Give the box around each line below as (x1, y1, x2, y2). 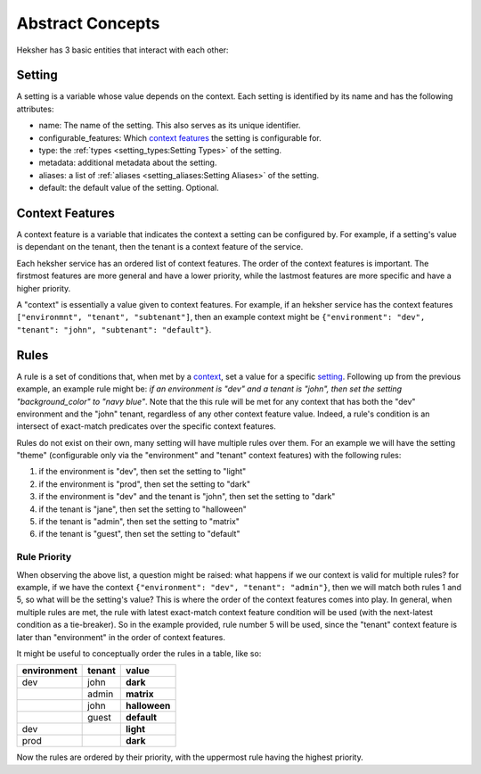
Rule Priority (16, 551, 72, 564)
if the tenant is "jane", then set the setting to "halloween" (38, 504, 247, 515)
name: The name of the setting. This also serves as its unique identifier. (38, 120, 301, 131)
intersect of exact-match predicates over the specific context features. (16, 421, 276, 432)
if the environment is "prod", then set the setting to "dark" (38, 478, 251, 490)
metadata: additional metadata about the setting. (38, 157, 217, 169)
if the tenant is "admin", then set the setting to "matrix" (38, 516, 240, 527)
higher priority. (16, 283, 71, 293)
